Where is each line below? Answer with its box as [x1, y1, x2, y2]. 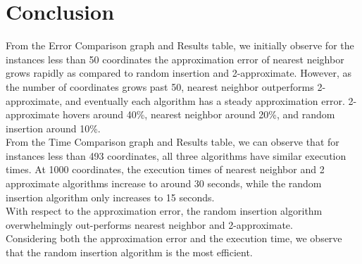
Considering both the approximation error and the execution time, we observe [6, 231, 342, 246]
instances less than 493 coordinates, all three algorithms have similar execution [6, 148, 347, 163]
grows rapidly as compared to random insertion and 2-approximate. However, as [6, 65, 351, 80]
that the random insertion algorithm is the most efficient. [6, 245, 253, 260]
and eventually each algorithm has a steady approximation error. [65, 93, 345, 108]
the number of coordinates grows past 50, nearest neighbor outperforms [6, 79, 314, 94]
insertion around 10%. [6, 120, 101, 135]
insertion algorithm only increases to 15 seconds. [6, 189, 215, 204]
